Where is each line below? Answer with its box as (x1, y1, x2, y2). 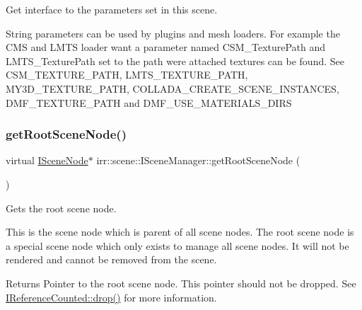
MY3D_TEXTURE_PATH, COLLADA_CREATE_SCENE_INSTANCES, (6, 81, 339, 96)
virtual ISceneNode (6, 153, 88, 168)
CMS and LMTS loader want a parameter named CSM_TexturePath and (6, 40, 326, 54)
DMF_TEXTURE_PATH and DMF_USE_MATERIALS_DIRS (6, 95, 292, 110)
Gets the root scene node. (6, 200, 117, 215)
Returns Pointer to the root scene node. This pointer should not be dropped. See (6, 275, 356, 290)
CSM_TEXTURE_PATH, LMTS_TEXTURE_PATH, (6, 67, 248, 82)
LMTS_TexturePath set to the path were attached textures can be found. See (6, 53, 344, 68)
